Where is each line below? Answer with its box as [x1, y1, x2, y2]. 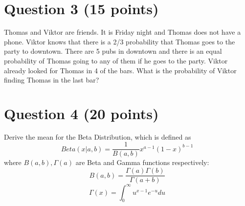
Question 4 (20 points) [4, 103, 159, 123]
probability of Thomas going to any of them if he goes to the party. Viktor [4, 55, 228, 65]
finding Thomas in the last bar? [4, 75, 99, 85]
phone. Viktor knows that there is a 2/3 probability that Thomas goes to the [4, 36, 235, 46]
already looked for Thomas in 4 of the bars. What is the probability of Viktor [4, 65, 237, 75]
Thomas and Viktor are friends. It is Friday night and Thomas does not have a [4, 27, 241, 37]
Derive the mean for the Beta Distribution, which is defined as [4, 131, 191, 142]
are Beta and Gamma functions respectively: [75, 157, 209, 167]
